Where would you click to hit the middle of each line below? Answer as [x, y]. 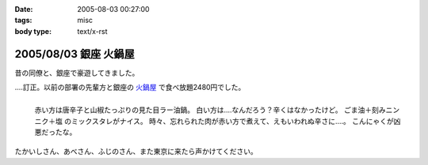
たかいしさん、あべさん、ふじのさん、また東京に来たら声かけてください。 [136, 152]
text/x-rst [92, 31]
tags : [23, 21]
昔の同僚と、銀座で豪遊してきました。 [77, 73]
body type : [33, 31]
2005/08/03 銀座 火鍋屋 [75, 54]
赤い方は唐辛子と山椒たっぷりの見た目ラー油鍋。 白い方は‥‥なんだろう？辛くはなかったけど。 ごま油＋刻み [210, 110]
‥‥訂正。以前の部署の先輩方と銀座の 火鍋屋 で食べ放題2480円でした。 [130, 88]
